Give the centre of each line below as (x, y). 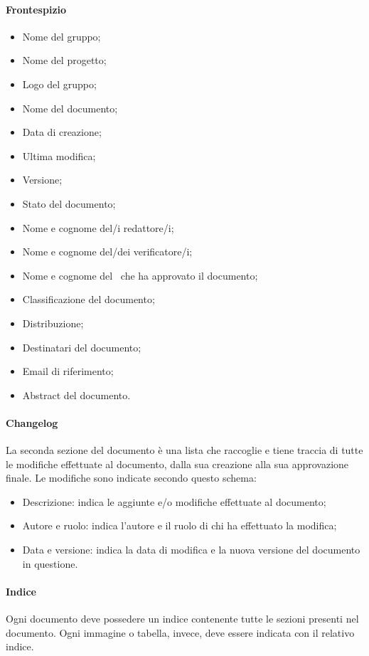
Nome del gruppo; (61, 36)
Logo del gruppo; (59, 84)
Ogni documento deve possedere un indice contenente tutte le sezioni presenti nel (182, 619)
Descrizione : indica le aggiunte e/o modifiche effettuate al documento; (174, 501)
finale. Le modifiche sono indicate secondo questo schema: (131, 478)
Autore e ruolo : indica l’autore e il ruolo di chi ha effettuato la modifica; (180, 525)
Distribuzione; (53, 323)
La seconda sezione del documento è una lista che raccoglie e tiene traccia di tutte (184, 450)
